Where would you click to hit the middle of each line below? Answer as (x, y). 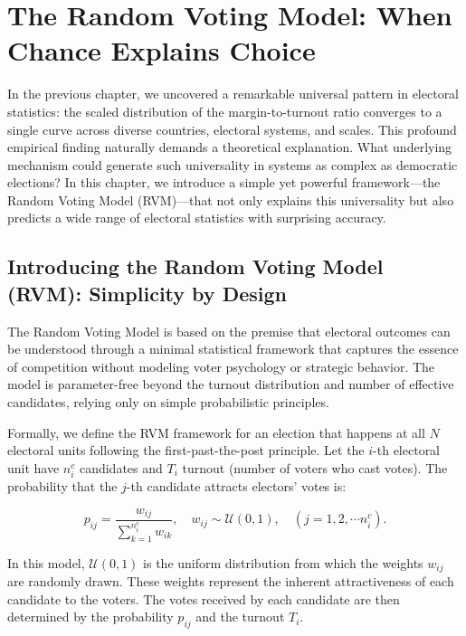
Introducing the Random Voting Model (195, 266)
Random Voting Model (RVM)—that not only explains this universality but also (231, 199)
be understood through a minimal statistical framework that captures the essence (233, 349)
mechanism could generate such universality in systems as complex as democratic (233, 164)
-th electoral (407, 450)
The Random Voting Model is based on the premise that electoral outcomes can (229, 331)
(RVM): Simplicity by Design (147, 293)
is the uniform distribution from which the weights (283, 562)
